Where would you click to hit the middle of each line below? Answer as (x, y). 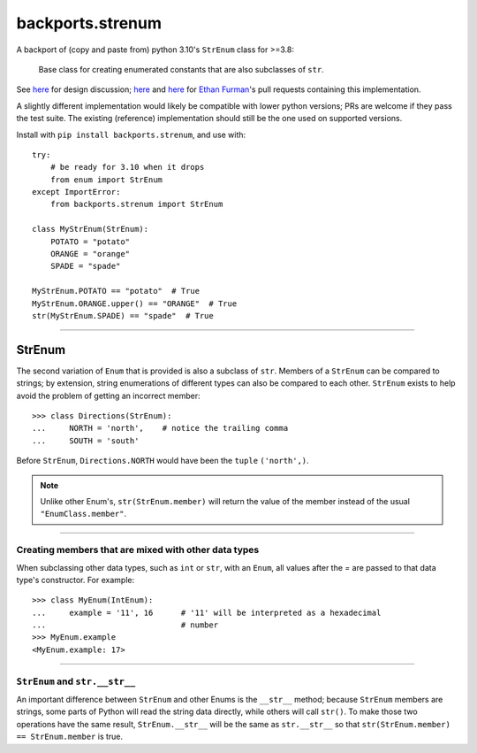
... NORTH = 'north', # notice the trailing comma (160, 428)
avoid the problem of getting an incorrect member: (108, 396)
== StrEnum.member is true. (70, 737)
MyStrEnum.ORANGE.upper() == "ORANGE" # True (135, 304)
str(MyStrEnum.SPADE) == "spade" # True (123, 315)
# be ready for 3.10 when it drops (127, 167)
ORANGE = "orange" (90, 254)
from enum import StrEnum (106, 180)
